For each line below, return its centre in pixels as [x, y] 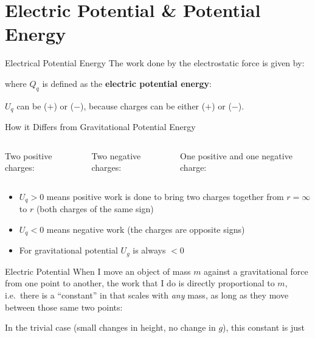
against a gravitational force [256, 271]
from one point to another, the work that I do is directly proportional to [140, 283]
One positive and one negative [236, 155]
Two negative [116, 155]
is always [149, 250]
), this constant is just [264, 327]
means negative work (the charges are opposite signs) [146, 229]
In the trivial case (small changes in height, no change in [110, 327]
